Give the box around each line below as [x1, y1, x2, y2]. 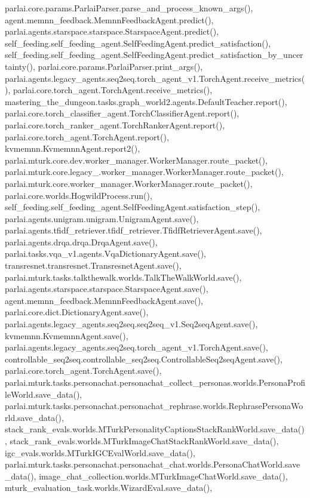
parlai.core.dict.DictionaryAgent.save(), [5, 306, 149, 318]
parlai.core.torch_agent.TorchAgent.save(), [5, 364, 162, 377]
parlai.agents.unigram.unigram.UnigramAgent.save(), [5, 212, 199, 225]
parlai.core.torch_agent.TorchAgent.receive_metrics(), [13, 84, 213, 96]
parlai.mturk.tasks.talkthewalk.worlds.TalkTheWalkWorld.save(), [5, 270, 242, 283]
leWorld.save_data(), [5, 388, 82, 400]
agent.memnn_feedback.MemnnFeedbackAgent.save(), [5, 294, 203, 306]
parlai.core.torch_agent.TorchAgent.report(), [5, 130, 169, 143]
